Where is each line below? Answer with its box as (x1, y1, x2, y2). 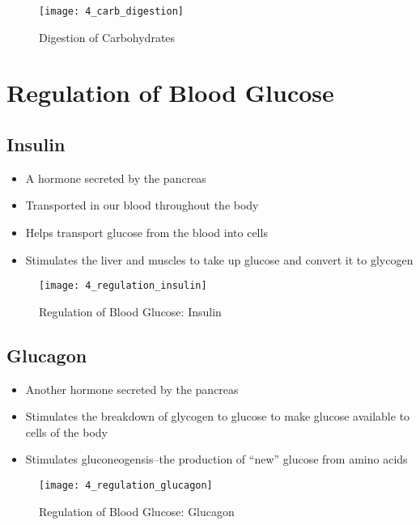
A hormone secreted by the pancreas (25, 169, 206, 186)
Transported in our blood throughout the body (25, 197, 259, 214)
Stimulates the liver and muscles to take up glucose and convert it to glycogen (25, 251, 414, 268)
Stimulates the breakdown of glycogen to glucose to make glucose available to (25, 408, 410, 425)
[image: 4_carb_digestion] (39, 6, 184, 17)
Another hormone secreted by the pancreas (25, 380, 239, 397)
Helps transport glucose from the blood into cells (25, 224, 268, 241)
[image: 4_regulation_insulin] (39, 280, 207, 292)
